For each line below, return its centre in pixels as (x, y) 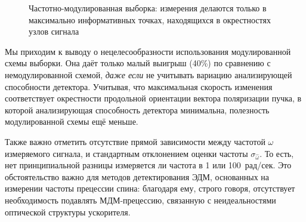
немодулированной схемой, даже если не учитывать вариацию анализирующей (149, 74)
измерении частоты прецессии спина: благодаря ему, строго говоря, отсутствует (150, 188)
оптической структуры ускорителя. (68, 212)
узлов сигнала (54, 31)
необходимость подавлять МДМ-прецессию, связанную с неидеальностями (140, 200)
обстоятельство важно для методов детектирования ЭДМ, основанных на (137, 176)
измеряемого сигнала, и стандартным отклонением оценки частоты (126, 153)
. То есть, (277, 153)
